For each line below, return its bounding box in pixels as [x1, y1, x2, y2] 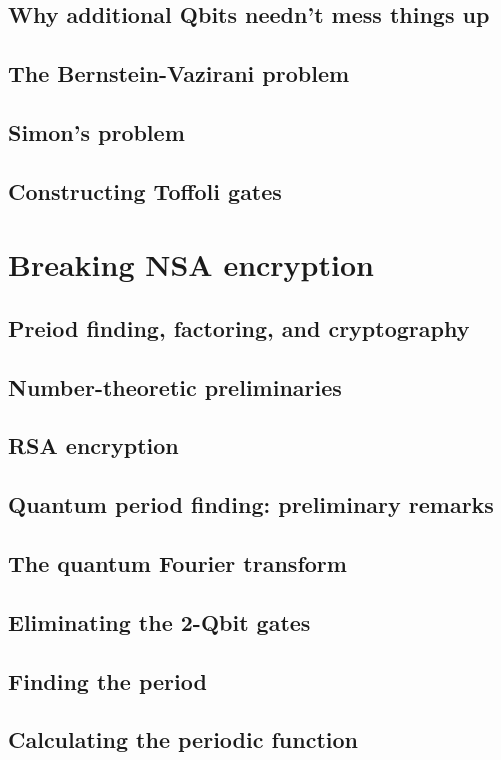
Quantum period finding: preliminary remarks [8, 489, 494, 520]
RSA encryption [8, 430, 179, 461]
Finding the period [8, 665, 207, 696]
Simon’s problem [8, 116, 185, 147]
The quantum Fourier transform [8, 548, 347, 579]
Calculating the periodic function [8, 724, 358, 755]
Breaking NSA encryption [8, 244, 374, 285]
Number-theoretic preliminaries [8, 371, 342, 402]
